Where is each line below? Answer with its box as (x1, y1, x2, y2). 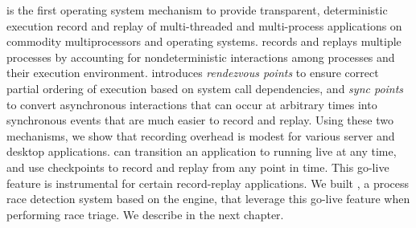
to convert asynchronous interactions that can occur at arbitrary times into (6, 96, 377, 112)
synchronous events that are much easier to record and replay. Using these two (6, 112, 393, 128)
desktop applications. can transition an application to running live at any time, (6, 143, 397, 160)
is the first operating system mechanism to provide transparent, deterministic (6, 2, 388, 18)
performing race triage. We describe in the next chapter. (6, 206, 284, 222)
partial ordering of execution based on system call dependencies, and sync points (6, 79, 404, 96)
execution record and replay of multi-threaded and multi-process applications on (6, 17, 402, 34)
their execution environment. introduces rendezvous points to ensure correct (6, 64, 379, 81)
